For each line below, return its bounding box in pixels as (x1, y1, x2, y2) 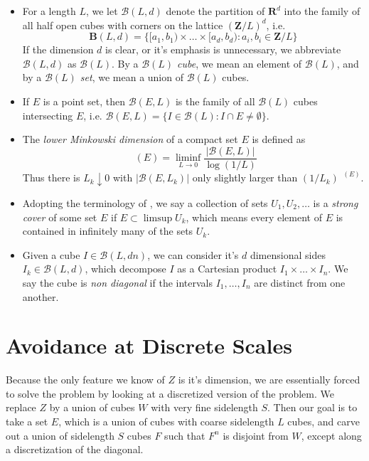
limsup (143, 213, 173, 223)
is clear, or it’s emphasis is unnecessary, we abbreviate (105, 42, 341, 57)
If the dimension (22, 42, 94, 57)
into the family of (284, 4, 360, 18)
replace (6, 400, 36, 415)
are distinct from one (254, 275, 346, 290)
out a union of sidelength (6, 428, 114, 443)
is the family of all (175, 93, 255, 108)
